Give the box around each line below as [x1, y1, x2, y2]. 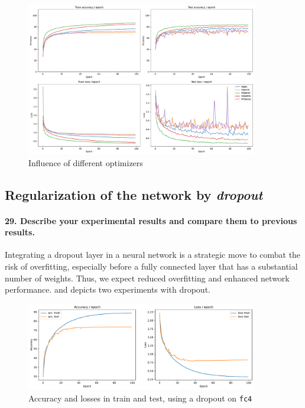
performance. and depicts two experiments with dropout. [5, 283, 210, 296]
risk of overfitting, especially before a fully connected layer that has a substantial [5, 260, 298, 272]
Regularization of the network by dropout [5, 185, 263, 203]
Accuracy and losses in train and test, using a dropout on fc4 [28, 391, 252, 404]
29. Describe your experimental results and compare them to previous [5, 214, 297, 226]
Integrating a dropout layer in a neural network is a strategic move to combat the [5, 248, 301, 261]
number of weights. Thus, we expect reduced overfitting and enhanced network [5, 271, 290, 284]
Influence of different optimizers [28, 156, 143, 169]
